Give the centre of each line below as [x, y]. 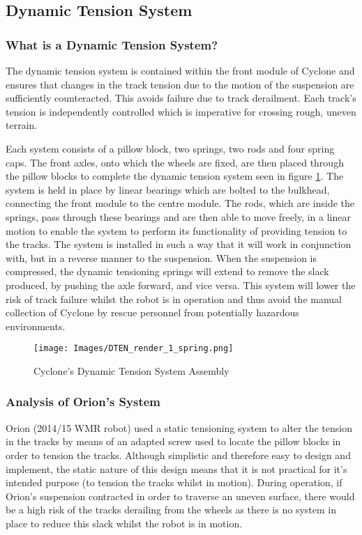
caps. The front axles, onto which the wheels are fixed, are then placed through [175, 162]
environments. [36, 326]
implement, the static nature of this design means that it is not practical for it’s [176, 468]
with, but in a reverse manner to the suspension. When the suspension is [161, 257]
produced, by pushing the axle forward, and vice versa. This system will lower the [181, 285]
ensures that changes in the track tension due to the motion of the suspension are [180, 84]
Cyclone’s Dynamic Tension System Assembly [131, 370]
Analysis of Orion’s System [83, 402]
